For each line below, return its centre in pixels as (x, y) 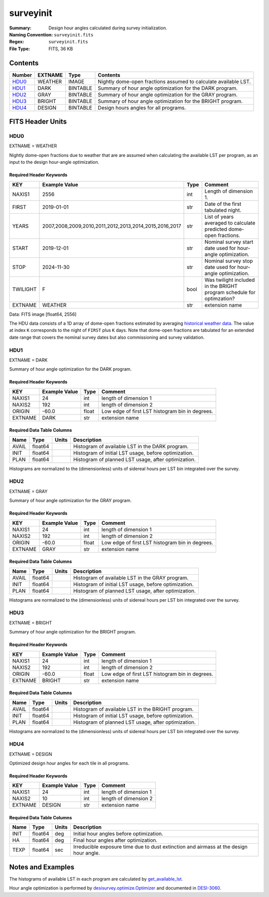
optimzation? (220, 298)
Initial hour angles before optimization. (118, 834)
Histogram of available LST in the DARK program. (131, 446)
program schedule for (230, 292)
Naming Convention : (31, 34)
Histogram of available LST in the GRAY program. (131, 578)
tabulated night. (223, 210)
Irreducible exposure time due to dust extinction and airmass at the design (160, 847)
